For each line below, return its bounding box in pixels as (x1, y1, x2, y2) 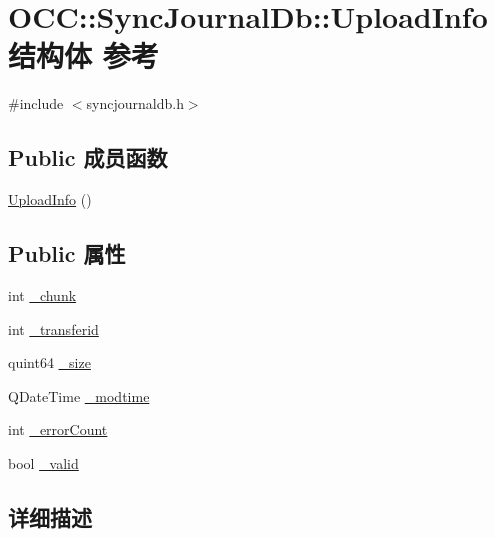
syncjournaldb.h (86, 93, 184, 114)
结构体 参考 (8, 35, 159, 76)
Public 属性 (8, 238, 126, 269)
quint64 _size (8, 352, 91, 373)
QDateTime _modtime (8, 385, 150, 406)
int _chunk (8, 284, 77, 305)
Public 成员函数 (8, 142, 168, 173)
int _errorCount (8, 419, 108, 440)
